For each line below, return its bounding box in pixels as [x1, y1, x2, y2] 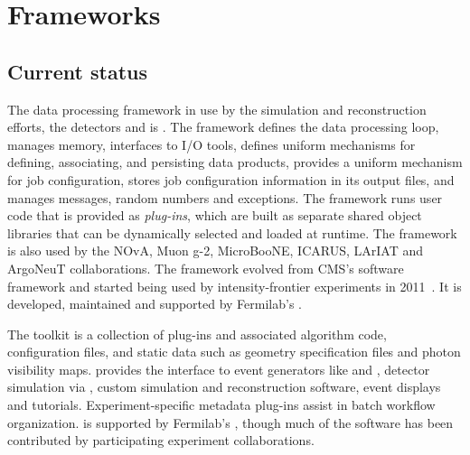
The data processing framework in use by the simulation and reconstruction [7, 99, 427, 118]
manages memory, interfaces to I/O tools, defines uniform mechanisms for [7, 135, 416, 153]
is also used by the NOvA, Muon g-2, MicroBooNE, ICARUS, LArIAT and [7, 241, 423, 260]
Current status [7, 57, 148, 85]
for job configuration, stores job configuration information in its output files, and [7, 170, 455, 189]
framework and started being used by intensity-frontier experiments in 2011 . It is [7, 276, 462, 295]
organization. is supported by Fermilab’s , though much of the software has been [7, 413, 454, 432]
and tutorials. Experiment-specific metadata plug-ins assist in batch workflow [7, 395, 436, 414]
